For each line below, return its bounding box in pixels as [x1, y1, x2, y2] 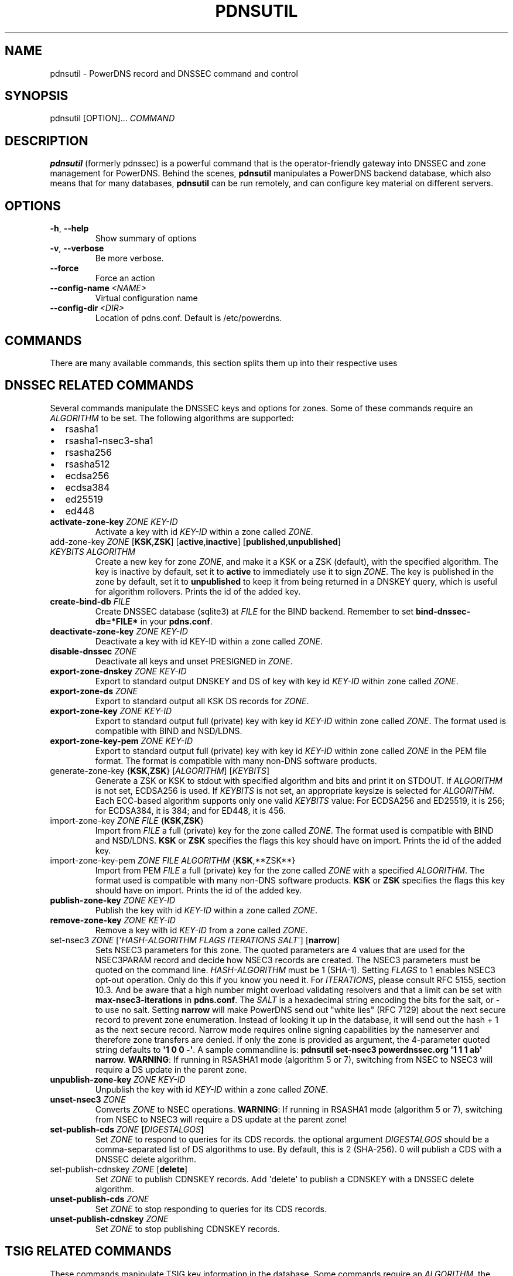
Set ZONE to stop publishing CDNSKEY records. [95, 1223, 280, 1234]
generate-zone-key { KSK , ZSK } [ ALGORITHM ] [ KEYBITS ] [50, 765, 270, 776]
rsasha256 [65, 446, 112, 458]
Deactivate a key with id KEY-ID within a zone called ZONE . [95, 636, 323, 646]
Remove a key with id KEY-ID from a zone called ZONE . [95, 924, 308, 935]
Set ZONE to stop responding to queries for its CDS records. [95, 1203, 327, 1214]
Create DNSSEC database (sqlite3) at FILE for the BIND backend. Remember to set [95, 606, 414, 616]
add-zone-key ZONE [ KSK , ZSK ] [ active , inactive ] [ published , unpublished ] [50, 536, 341, 547]
